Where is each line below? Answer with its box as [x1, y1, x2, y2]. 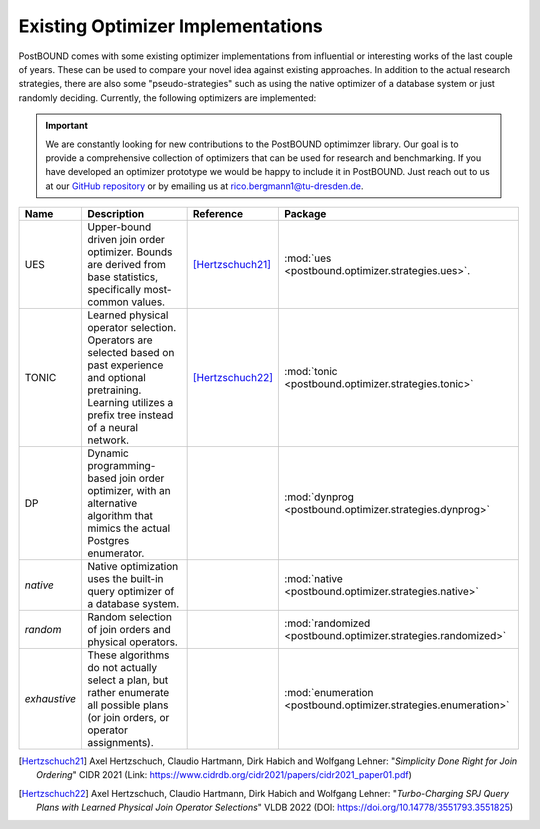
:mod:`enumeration [284, 686, 374, 700]
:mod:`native [284, 572, 344, 586]
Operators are [87, 333, 154, 347]
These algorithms [87, 648, 170, 662]
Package [284, 207, 327, 221]
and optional [87, 371, 147, 385]
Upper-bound [87, 220, 152, 234]
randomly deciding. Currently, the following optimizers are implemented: [18, 91, 317, 104]
